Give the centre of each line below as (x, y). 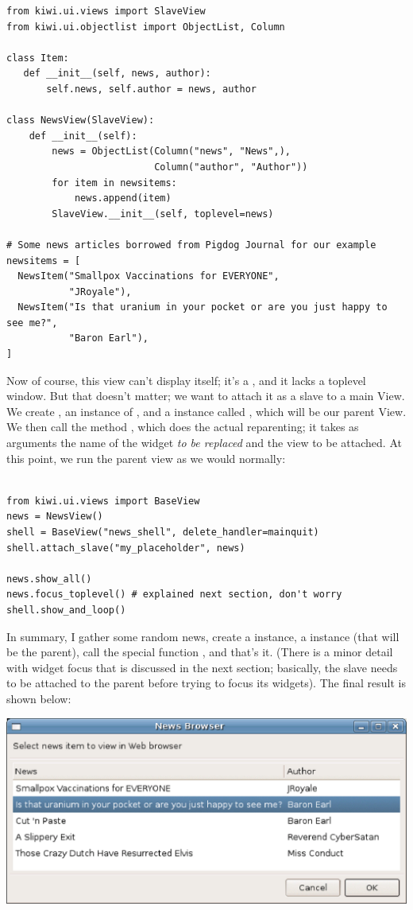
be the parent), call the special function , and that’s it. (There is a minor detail (200, 652)
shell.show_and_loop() (66, 610)
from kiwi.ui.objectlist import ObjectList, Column (146, 27)
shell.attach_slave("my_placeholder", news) (126, 548)
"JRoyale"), (100, 292)
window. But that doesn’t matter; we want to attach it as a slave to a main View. (206, 396)
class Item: (38, 58)
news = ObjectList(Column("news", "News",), (171, 152)
